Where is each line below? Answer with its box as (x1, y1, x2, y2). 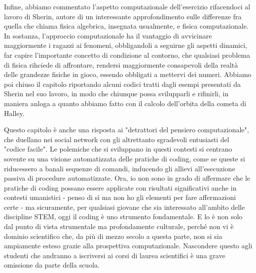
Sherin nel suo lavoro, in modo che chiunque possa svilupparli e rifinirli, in (4, 88, 229, 99)
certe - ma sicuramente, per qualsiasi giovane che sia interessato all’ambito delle (4, 201, 245, 212)
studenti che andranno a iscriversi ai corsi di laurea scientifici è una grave (4, 250, 225, 260)
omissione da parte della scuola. (4, 260, 100, 270)
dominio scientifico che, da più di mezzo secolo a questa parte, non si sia (4, 231, 222, 241)
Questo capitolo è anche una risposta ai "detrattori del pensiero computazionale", (4, 124, 249, 135)
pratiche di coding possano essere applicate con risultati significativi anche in (4, 182, 237, 193)
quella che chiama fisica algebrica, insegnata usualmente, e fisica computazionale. (4, 21, 249, 31)
